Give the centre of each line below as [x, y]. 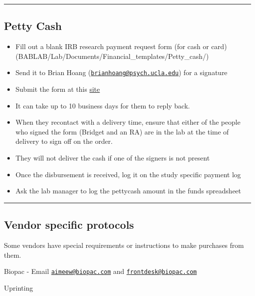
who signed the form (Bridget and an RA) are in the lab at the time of [122, 131]
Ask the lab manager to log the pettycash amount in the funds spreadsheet [128, 191]
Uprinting [19, 287]
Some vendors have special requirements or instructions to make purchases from [124, 245]
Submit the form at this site [58, 89]
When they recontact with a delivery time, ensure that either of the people [128, 122]
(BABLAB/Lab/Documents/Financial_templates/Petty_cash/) [112, 56]
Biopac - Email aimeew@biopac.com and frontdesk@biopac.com [101, 271]
